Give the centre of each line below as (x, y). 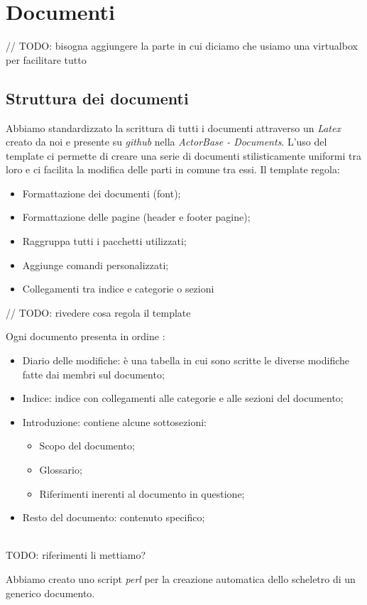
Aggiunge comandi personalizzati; (95, 265)
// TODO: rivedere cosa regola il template (98, 312)
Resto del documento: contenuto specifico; (114, 517)
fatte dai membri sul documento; (93, 374)
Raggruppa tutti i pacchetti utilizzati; (104, 241)
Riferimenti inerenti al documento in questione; (142, 493)
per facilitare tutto (46, 59)
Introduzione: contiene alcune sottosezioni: (114, 421)
